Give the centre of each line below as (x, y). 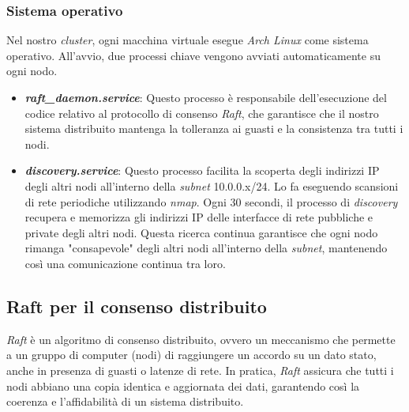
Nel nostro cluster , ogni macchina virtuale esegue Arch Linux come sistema (188, 40)
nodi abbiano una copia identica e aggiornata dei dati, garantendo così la (183, 386)
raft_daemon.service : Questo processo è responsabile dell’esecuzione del (206, 97)
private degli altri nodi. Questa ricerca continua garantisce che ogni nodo (201, 232)
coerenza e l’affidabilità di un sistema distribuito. (125, 401)
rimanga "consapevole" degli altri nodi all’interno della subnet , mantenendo (206, 248)
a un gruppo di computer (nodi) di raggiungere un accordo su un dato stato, (191, 355)
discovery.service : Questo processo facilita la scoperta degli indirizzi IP (202, 170)
